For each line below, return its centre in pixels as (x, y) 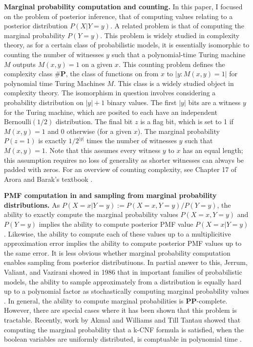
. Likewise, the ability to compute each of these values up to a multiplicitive (117, 233)
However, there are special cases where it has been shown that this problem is (120, 310)
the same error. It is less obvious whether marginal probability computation (117, 252)
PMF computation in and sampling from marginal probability (110, 195)
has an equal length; (213, 150)
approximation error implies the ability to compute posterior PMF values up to (123, 243)
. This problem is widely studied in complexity (170, 35)
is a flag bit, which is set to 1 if (187, 121)
